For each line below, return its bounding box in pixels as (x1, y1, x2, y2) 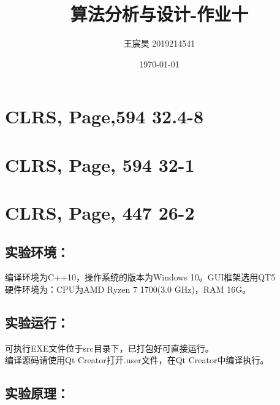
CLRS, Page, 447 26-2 (5, 200, 195, 225)
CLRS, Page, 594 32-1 (5, 152, 195, 177)
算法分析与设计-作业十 (70, 1, 249, 26)
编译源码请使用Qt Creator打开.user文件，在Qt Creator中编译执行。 (5, 353, 269, 366)
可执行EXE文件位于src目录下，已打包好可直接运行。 (5, 341, 214, 354)
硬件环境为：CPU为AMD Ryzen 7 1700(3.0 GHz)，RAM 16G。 (5, 283, 251, 296)
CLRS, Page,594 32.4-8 (5, 104, 203, 129)
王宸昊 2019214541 (123, 37, 195, 50)
